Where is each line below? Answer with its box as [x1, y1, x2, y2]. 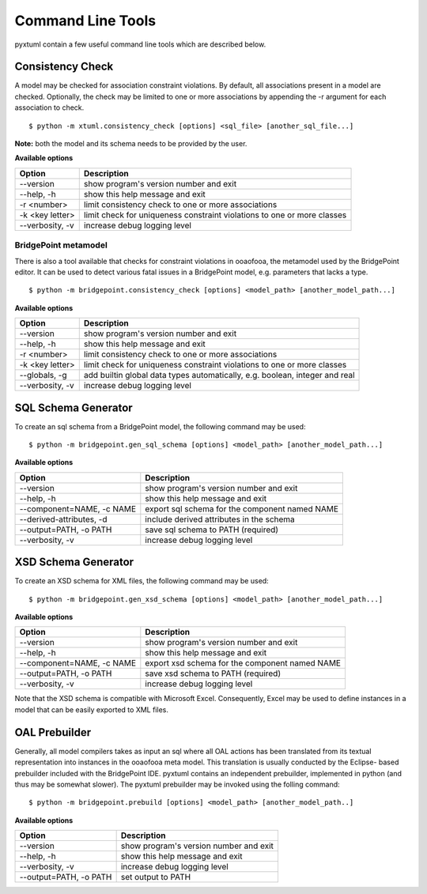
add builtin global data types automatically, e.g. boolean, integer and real [83, 370, 355, 381]
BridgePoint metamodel [14, 240, 108, 251]
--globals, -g [19, 370, 67, 381]
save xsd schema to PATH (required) [145, 668, 281, 679]
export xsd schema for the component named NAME [145, 658, 342, 669]
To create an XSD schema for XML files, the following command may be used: [14, 576, 269, 586]
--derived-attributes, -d [19, 514, 108, 525]
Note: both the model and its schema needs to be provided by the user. [14, 139, 248, 149]
